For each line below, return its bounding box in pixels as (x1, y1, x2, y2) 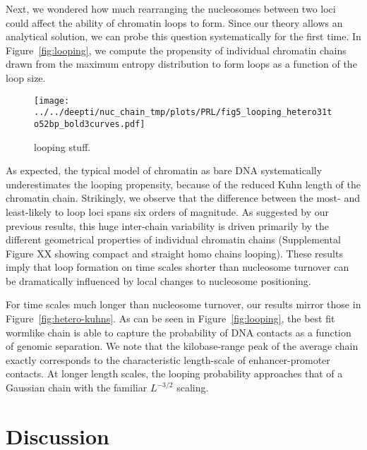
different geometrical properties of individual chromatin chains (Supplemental (6, 232, 341, 247)
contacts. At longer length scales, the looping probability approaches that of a (6, 366, 343, 381)
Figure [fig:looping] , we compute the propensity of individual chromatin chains (6, 42, 347, 57)
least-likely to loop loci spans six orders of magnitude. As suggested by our (6, 204, 330, 219)
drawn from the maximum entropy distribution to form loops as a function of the (6, 56, 357, 71)
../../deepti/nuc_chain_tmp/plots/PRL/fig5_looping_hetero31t (34, 107, 332, 118)
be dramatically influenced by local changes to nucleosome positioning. (6, 273, 311, 288)
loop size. (6, 70, 46, 85)
